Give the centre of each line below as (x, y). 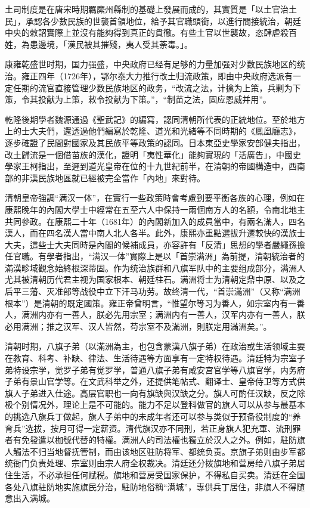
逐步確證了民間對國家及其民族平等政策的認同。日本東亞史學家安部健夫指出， (155, 142)
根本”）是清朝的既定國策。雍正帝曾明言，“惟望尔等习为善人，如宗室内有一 (151, 303)
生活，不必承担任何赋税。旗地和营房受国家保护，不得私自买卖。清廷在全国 (159, 474)
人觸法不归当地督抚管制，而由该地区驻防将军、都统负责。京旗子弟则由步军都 (155, 451)
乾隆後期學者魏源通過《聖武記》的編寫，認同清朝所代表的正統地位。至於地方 (155, 119)
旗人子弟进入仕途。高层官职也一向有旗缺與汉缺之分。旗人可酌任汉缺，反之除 (155, 393)
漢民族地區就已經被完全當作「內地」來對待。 (117, 177)
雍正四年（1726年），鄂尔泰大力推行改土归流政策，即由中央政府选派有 (157, 75)
